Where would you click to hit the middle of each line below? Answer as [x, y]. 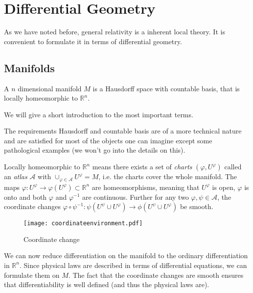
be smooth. [196, 206]
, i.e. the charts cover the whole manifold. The [168, 176]
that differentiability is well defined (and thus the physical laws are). [107, 284]
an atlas [16, 176]
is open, [224, 187]
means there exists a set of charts [142, 167]
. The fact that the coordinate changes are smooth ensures [156, 275]
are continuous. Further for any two [136, 197]
